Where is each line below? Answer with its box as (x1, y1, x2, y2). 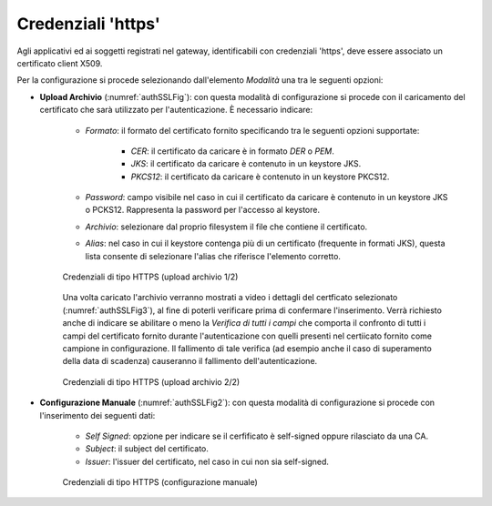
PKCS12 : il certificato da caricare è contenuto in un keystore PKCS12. (130, 171, 390, 182)
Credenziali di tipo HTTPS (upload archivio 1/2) (62, 271, 239, 282)
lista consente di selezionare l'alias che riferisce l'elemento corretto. (85, 250, 342, 261)
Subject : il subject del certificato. (85, 443, 210, 454)
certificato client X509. (16, 57, 103, 68)
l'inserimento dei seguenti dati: (39, 410, 156, 420)
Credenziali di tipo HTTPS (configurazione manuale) (62, 477, 259, 488)
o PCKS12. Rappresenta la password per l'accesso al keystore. (85, 205, 321, 216)
